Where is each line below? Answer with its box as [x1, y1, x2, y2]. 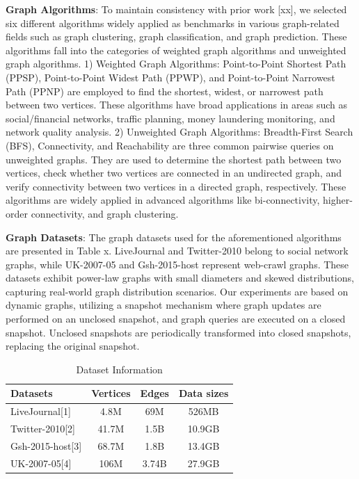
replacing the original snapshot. [6, 339, 140, 353]
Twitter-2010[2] [10, 421, 75, 436]
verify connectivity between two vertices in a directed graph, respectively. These [6, 179, 346, 193]
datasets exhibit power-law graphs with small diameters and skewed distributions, [6, 270, 354, 285]
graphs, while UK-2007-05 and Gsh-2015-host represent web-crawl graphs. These [6, 257, 349, 271]
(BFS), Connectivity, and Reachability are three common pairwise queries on [6, 138, 334, 152]
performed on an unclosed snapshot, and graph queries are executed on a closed [6, 311, 346, 326]
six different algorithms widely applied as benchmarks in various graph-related [6, 15, 340, 30]
